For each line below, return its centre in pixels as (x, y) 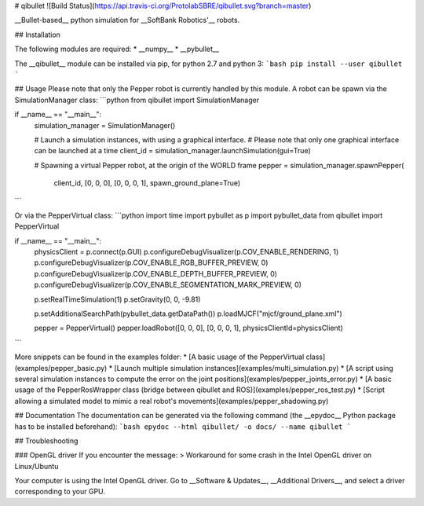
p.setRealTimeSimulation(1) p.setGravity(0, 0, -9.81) (117, 299)
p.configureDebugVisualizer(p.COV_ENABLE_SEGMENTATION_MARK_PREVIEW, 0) (168, 285)
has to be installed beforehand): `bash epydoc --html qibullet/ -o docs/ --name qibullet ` (183, 426)
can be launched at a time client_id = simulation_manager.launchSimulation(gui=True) (173, 151)
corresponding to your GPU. (60, 492)
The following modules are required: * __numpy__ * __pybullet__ (117, 49)
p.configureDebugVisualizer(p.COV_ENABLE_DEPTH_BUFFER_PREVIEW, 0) (156, 273)
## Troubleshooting (46, 441)
